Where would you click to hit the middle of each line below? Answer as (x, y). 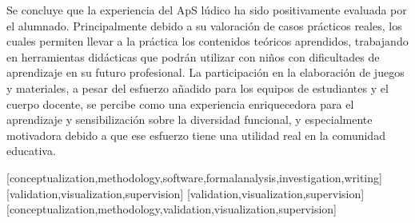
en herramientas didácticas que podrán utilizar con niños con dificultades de (193, 56)
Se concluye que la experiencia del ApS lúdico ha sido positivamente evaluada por (207, 10)
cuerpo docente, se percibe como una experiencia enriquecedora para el (180, 104)
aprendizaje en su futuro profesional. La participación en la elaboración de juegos (206, 72)
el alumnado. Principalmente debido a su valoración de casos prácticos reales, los (204, 25)
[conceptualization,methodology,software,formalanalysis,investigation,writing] (194, 177)
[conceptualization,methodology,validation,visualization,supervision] (172, 209)
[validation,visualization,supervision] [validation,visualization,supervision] (186, 193)
